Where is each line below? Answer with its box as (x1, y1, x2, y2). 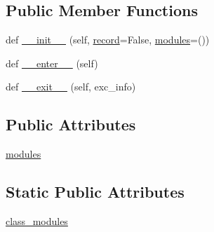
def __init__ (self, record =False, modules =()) (6, 32, 210, 47)
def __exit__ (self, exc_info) (6, 79, 136, 94)
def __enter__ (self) (6, 55, 98, 70)
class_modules (6, 213, 68, 228)
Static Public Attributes (6, 181, 185, 203)
